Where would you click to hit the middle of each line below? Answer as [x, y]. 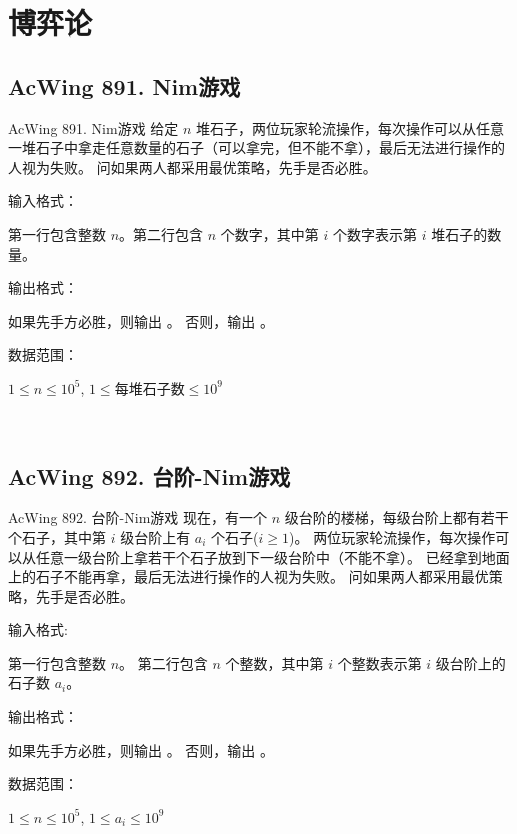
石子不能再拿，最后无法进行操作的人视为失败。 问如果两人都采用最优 [262, 576]
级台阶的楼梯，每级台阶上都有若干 [396, 517]
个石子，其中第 [57, 536]
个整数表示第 [379, 662]
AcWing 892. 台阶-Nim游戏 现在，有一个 [137, 517]
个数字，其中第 [269, 233]
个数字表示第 [374, 233]
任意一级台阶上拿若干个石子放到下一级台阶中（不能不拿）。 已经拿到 [258, 556]
